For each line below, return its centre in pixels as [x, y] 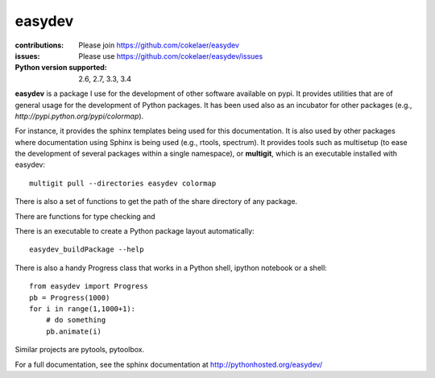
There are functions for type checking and [85, 216]
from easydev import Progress [89, 287]
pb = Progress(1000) [70, 297]
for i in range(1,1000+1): [83, 309]
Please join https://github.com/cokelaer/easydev [159, 45]
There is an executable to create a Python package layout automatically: [135, 231]
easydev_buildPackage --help [87, 249]
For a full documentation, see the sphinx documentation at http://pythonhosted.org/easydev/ [168, 364]
